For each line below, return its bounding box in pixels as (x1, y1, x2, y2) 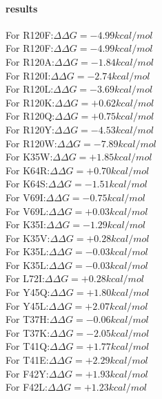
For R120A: (6, 54, 54, 68)
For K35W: (6, 149, 53, 164)
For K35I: (6, 217, 46, 232)
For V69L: (6, 203, 49, 218)
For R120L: (6, 82, 54, 96)
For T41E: (6, 353, 49, 367)
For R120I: (6, 68, 51, 82)
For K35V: (6, 230, 50, 245)
